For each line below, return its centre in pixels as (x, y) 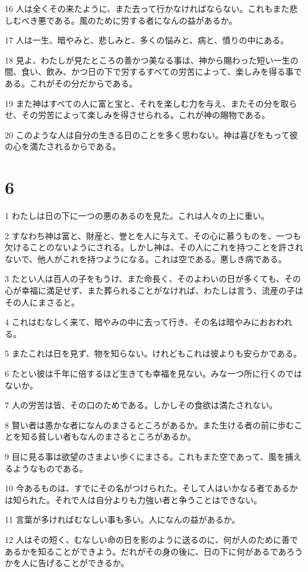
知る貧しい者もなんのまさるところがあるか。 (108, 436)
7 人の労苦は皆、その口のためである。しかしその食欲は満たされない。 (141, 405)
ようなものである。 (50, 468)
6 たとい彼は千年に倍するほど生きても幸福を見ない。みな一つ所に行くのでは (153, 373)
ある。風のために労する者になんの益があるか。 (146, 20)
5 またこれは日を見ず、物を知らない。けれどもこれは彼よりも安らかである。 (153, 353)
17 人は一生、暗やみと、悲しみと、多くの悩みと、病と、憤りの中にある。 (147, 40)
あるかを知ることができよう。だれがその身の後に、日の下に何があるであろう (154, 551)
